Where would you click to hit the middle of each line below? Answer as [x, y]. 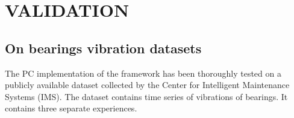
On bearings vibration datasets [103, 48]
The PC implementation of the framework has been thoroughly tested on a [143, 73]
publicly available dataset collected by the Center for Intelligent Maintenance [147, 85]
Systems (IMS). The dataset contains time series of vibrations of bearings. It [146, 96]
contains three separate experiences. [71, 108]
